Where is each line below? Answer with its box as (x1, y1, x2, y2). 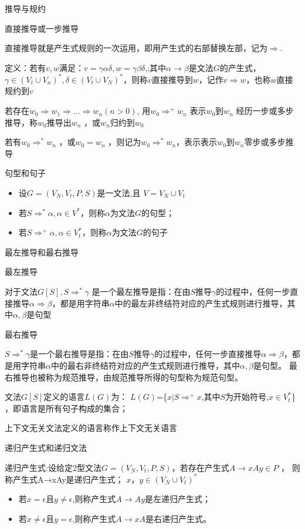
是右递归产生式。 (145, 512, 212, 524)
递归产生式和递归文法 (5, 441, 87, 453)
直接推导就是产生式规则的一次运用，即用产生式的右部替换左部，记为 (5, 42, 267, 54)
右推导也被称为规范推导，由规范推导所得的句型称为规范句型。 (5, 370, 243, 383)
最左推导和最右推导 (5, 245, 79, 258)
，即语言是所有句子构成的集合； (5, 402, 128, 414)
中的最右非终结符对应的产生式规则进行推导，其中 (50, 359, 240, 371)
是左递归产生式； (144, 493, 211, 505)
